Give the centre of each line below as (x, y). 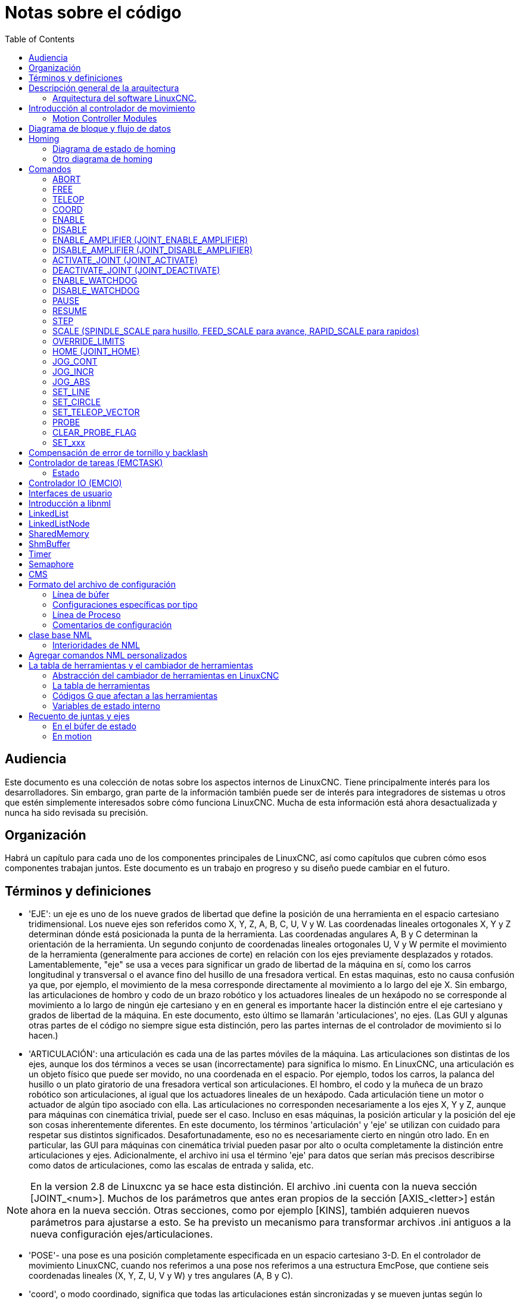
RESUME (70, 310)
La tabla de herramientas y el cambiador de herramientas (141, 665)
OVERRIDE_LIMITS (89, 341)
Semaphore (51, 564)
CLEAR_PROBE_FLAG (94, 432)
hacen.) (43, 1036)
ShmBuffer (49, 543)
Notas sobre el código (93, 13)
